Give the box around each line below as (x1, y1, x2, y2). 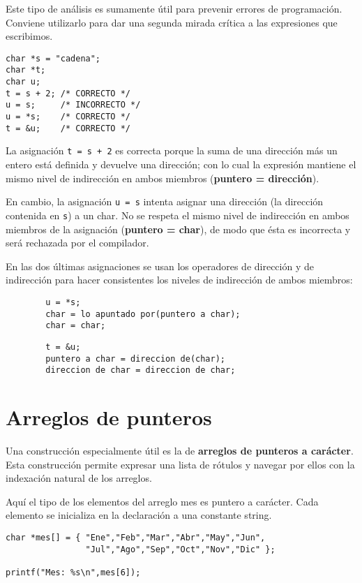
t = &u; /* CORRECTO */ (6, 123, 130, 133)
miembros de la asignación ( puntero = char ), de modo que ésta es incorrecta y (6, 221, 351, 236)
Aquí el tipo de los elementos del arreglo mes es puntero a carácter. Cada (6, 494, 319, 508)
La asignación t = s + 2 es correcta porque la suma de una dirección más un (6, 143, 338, 158)
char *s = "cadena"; (6, 53, 101, 64)
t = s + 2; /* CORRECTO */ (6, 88, 130, 98)
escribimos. (6, 29, 53, 43)
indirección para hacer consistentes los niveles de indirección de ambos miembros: (6, 272, 353, 287)
